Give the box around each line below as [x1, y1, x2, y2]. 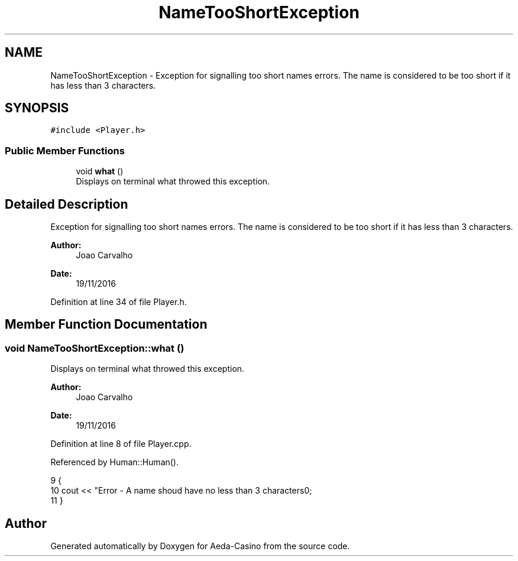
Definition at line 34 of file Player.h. [50, 297, 187, 307]
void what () [76, 166, 124, 177]
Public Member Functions [5, 144, 125, 157]
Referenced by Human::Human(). [50, 457, 179, 468]
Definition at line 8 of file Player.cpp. [50, 439, 192, 449]
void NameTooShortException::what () [5, 342, 184, 354]
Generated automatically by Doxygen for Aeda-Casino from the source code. [50, 541, 350, 552]
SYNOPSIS [5, 100, 69, 116]
